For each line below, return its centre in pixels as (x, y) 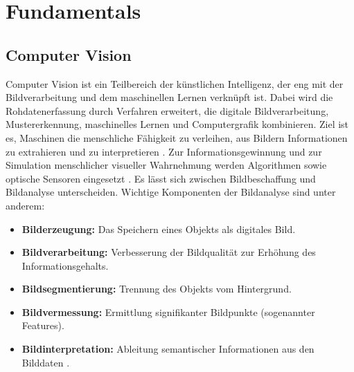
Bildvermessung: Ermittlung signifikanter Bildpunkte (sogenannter (168, 311)
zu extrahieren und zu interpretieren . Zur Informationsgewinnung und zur (164, 151)
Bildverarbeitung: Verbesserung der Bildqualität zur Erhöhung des (169, 252)
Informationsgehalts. (65, 265)
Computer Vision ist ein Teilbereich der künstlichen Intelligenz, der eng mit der (175, 83)
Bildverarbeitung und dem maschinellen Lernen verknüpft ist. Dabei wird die (169, 97)
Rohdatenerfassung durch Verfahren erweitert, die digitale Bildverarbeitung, (167, 110)
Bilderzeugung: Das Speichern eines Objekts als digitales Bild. (159, 229)
